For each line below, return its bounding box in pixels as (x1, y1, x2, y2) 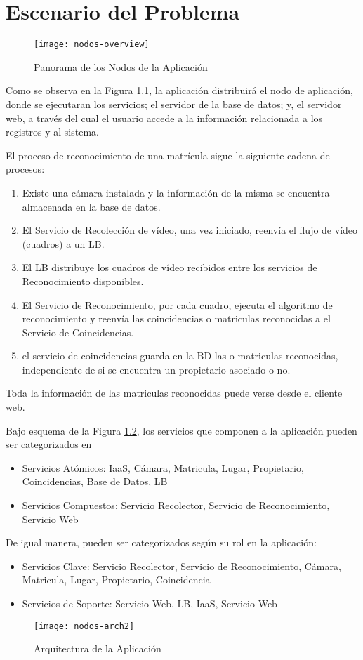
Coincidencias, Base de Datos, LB (22, 474, 168, 489)
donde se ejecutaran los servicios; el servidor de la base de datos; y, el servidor (6, 96, 342, 111)
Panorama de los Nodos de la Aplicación (34, 59, 208, 74)
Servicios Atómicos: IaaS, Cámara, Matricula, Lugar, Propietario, (22, 460, 304, 475)
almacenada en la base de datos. (22, 199, 161, 213)
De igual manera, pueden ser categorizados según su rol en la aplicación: (6, 535, 317, 550)
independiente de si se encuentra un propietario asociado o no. (22, 362, 291, 376)
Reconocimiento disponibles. (22, 273, 144, 288)
